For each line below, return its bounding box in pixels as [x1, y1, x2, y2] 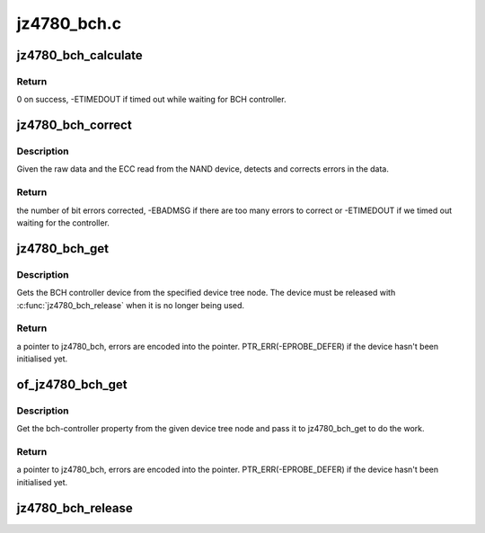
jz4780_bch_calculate [16, 48, 143, 63]
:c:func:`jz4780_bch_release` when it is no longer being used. [16, 299, 245, 310]
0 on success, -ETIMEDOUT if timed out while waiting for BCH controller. [16, 94, 287, 105]
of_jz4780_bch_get [16, 377, 128, 392]
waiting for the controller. [16, 218, 110, 228]
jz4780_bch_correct [16, 118, 132, 133]
